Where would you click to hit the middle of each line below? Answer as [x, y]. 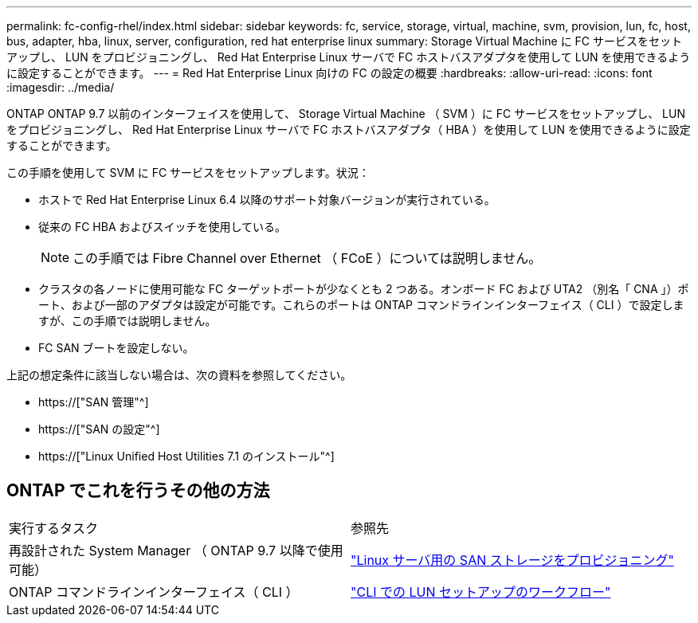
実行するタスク [54, 528]
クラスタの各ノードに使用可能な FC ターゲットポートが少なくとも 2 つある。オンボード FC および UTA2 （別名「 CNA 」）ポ [364, 289]
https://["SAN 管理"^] [94, 402]
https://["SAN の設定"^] [99, 429]
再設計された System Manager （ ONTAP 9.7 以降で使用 [176, 550]
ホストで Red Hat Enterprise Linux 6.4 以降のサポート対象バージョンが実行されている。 [267, 200]
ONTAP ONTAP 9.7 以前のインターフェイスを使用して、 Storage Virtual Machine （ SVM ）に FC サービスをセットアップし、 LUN [346, 114]
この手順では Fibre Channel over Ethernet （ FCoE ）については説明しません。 [307, 258]
